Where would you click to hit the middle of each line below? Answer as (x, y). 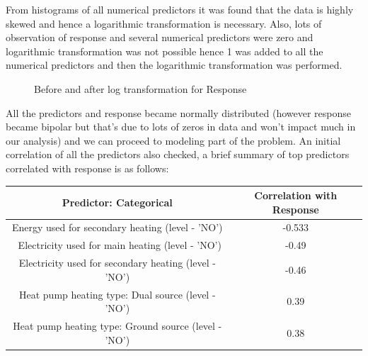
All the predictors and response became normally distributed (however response (179, 112)
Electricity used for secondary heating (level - (117, 263)
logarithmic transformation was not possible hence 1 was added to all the (165, 51)
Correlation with (296, 195)
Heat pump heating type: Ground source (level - (117, 326)
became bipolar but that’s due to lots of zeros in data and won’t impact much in (181, 127)
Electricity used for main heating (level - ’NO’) (120, 245)
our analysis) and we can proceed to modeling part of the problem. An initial (173, 140)
